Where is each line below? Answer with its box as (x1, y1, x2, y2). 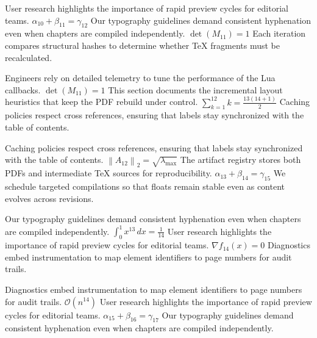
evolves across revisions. (5, 192, 94, 204)
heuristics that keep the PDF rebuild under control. (5, 95, 198, 108)
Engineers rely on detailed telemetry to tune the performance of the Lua (5, 71, 276, 84)
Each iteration (252, 27, 306, 40)
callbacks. (5, 83, 41, 96)
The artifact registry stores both (180, 153, 301, 166)
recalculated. (5, 51, 52, 63)
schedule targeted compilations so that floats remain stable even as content (5, 180, 285, 193)
